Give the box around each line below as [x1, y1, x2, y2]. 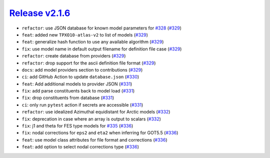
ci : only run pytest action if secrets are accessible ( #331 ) [21, 101, 143, 107]
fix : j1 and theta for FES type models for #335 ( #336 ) [21, 123, 133, 129]
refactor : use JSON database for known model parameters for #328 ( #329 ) [21, 25, 182, 31]
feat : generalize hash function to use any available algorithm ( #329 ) [21, 39, 164, 45]
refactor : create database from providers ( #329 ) [21, 53, 126, 59]
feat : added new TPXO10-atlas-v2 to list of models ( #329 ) [21, 31, 148, 37]
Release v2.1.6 [9, 7, 70, 18]
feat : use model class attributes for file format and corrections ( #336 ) [21, 136, 167, 142]
